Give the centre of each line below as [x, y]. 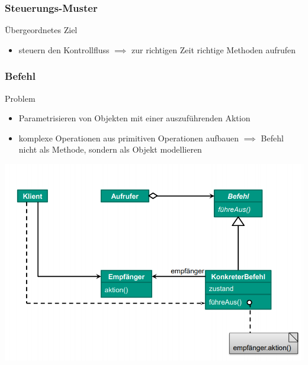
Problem [20, 98]
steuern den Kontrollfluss [64, 49]
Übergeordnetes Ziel [41, 30]
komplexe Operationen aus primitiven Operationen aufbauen [129, 138]
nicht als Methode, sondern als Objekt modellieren [110, 149]
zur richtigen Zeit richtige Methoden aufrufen [214, 49]
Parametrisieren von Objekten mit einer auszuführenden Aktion [134, 118]
